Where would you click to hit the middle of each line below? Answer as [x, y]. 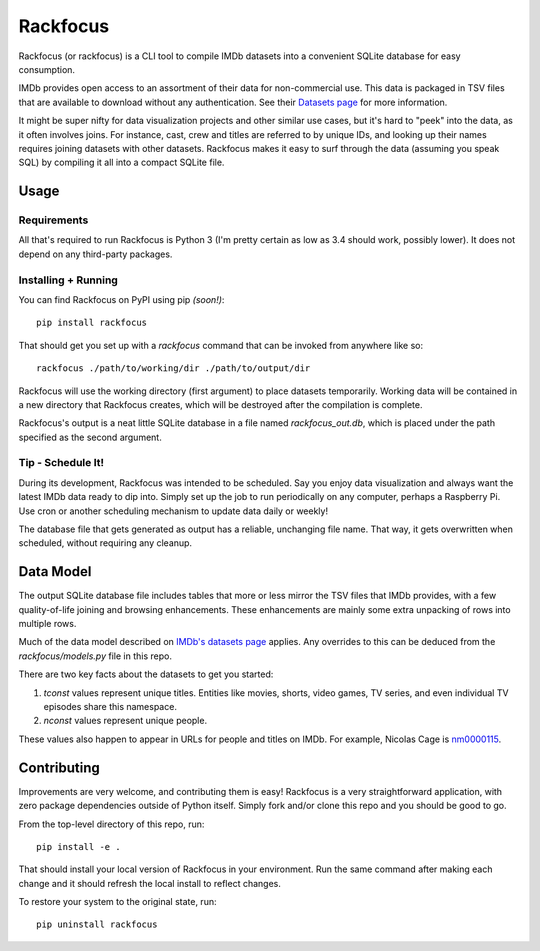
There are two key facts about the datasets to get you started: [146, 674]
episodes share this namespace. [110, 707]
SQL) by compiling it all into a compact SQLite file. [121, 162]
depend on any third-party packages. [95, 254]
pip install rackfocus [92, 323]
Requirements [53, 220]
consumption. [46, 69]
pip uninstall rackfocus [97, 924]
